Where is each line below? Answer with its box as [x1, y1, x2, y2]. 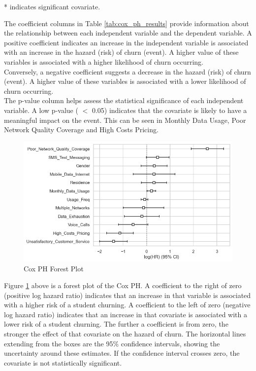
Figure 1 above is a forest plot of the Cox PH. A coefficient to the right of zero [4, 280, 242, 291]
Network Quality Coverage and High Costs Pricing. [4, 124, 159, 135]
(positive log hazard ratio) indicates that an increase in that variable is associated [4, 290, 251, 300]
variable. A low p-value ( [4, 105, 78, 115]
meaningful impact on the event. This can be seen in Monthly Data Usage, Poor [4, 114, 246, 125]
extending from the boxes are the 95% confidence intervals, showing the [4, 338, 220, 348]
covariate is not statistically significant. [4, 357, 122, 368]
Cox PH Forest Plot [24, 263, 84, 274]
